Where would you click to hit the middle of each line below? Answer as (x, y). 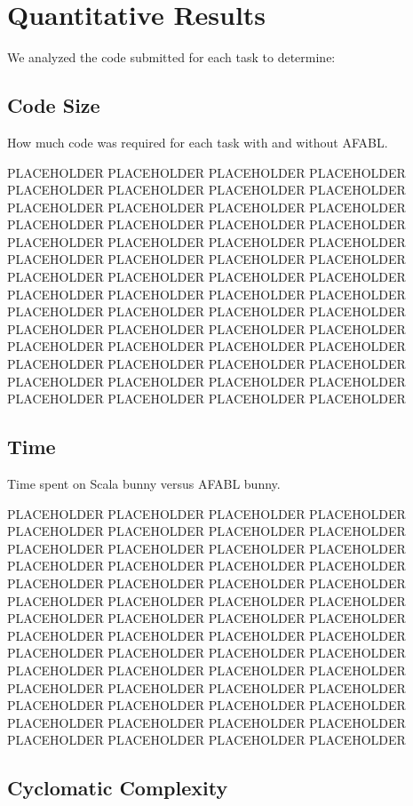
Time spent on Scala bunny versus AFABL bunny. (144, 484)
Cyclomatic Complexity (118, 788)
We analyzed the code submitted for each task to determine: (171, 57)
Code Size (54, 105)
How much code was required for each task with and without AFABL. (198, 142)
